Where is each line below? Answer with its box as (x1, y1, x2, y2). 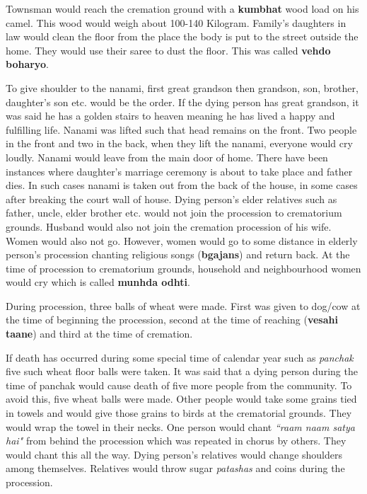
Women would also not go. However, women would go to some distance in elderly (6, 233, 358, 248)
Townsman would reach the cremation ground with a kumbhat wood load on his (6, 1, 359, 16)
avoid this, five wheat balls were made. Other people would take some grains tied (6, 391, 357, 406)
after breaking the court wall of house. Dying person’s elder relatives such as (6, 191, 337, 206)
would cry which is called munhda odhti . (6, 275, 190, 289)
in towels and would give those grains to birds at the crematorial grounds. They (6, 406, 352, 420)
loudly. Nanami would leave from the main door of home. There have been (6, 149, 328, 164)
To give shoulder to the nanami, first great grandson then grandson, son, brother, (6, 80, 359, 95)
